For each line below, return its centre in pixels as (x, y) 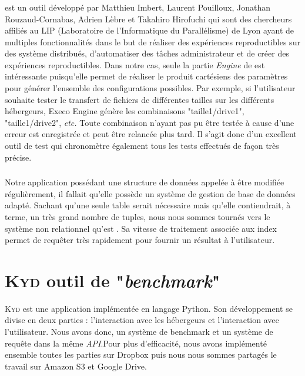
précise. (18, 157)
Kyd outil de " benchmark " (113, 280)
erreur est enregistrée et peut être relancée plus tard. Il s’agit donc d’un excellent (151, 134)
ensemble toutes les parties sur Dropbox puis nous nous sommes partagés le (141, 355)
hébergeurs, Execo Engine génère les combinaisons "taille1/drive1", (125, 111)
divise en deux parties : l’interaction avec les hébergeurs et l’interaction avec (142, 320)
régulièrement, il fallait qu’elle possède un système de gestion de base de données (150, 193)
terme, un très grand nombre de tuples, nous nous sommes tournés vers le (138, 216)
